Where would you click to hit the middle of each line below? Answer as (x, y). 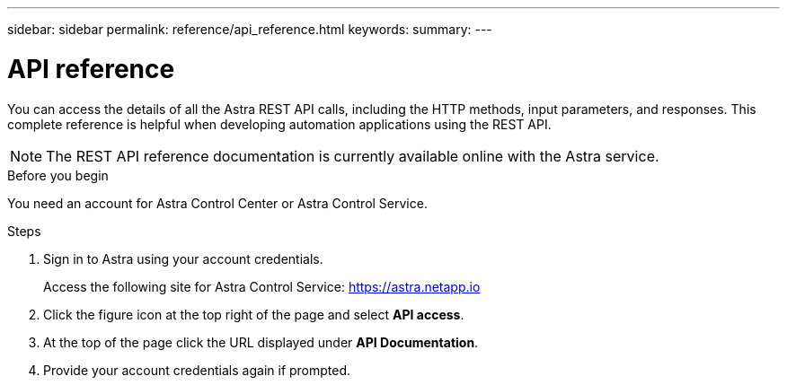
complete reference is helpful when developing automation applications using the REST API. (279, 124)
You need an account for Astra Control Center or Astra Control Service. (217, 203)
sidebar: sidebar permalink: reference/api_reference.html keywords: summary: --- (250, 29)
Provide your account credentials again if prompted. (197, 370)
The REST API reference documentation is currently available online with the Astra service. (353, 156)
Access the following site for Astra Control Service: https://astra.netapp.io (262, 286)
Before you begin (58, 175)
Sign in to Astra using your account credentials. (183, 258)
